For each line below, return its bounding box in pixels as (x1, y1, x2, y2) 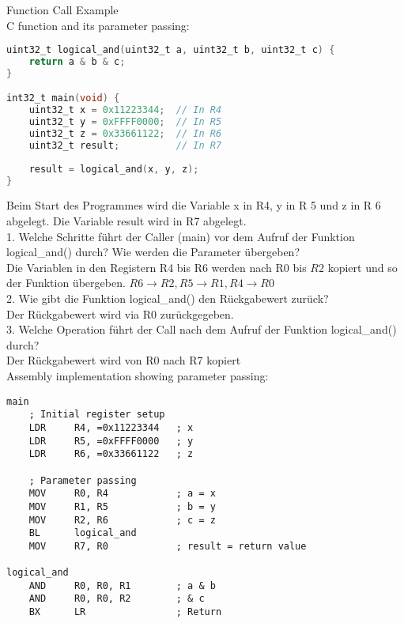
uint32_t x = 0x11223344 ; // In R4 (28, 104, 222, 116)
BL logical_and (28, 527, 137, 539)
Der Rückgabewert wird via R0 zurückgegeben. (6, 305, 234, 322)
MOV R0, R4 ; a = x (28, 488, 216, 500)
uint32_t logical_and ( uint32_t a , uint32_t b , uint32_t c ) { (6, 44, 335, 56)
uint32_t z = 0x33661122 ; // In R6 (28, 128, 222, 140)
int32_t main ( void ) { (6, 93, 120, 104)
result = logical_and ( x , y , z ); (28, 163, 199, 175)
